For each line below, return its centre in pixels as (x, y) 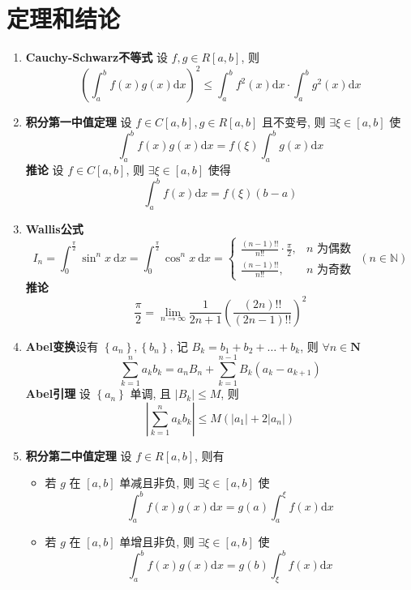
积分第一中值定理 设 (79, 122)
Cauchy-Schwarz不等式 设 (96, 57)
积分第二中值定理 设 (79, 455)
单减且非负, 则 (157, 483)
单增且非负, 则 (157, 542)
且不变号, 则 (294, 122)
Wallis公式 (54, 229)
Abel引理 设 (58, 393)
